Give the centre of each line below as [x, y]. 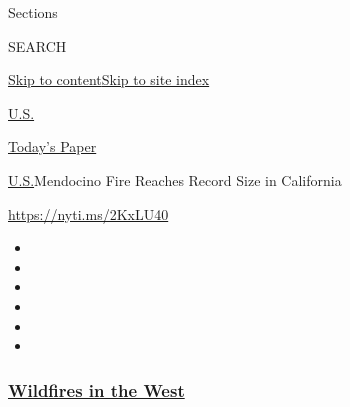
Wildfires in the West [96, 389]
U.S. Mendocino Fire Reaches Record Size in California [175, 179]
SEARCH [37, 45]
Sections [33, 12]
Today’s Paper [52, 146]
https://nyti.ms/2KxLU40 [88, 213]
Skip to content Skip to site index [109, 79]
